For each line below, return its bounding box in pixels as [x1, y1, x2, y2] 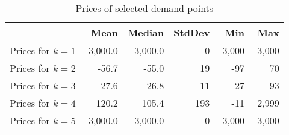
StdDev [173, 25, 210, 39]
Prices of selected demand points [75, 1, 214, 15]
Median [127, 25, 164, 39]
